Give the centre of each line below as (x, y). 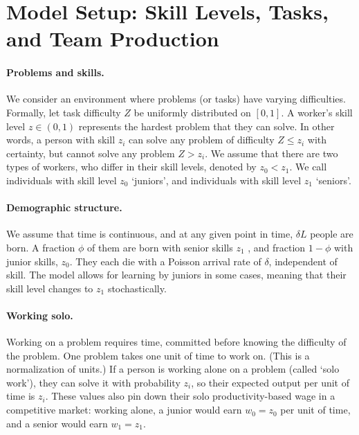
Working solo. (40, 315)
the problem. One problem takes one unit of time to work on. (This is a (158, 355)
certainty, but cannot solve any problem (91, 153)
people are (332, 234)
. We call (308, 167)
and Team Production (113, 38)
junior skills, (32, 261)
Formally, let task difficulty (64, 112)
